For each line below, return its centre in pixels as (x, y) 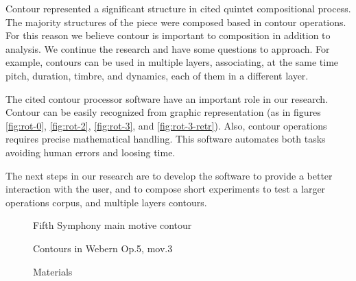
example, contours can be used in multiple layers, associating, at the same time (172, 62)
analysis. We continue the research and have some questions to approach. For (168, 48)
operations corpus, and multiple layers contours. (106, 202)
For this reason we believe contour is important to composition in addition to (168, 35)
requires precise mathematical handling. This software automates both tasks (166, 139)
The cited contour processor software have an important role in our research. (167, 98)
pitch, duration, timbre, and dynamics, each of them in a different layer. (157, 75)
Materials (53, 271)
